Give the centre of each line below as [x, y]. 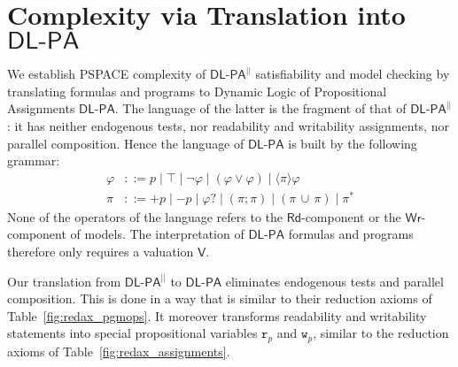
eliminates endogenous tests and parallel [334, 281]
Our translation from [64, 281]
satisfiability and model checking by [353, 74]
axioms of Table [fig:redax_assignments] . [119, 351]
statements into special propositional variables [132, 333]
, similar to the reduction [381, 333]
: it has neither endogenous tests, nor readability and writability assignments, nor [228, 125]
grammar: [34, 161]
